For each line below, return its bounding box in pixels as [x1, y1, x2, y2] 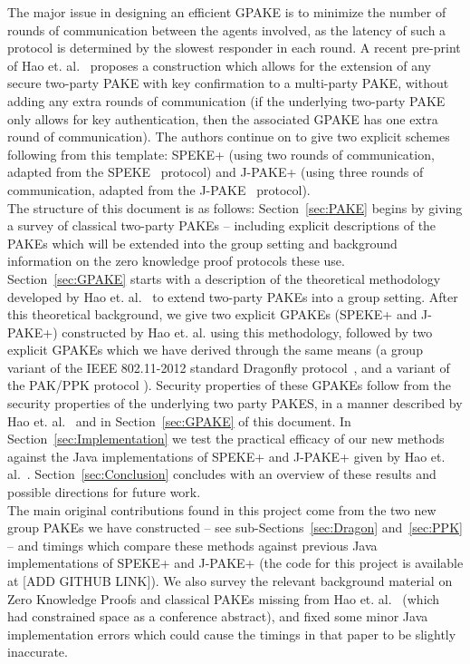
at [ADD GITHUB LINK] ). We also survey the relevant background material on [7, 571, 453, 590]
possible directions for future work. [7, 483, 201, 502]
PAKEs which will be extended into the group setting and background [7, 233, 398, 252]
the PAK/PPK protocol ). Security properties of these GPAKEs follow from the [7, 376, 451, 395]
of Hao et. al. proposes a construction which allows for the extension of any [7, 55, 431, 74]
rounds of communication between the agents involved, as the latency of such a [7, 20, 446, 39]
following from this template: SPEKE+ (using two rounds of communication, [7, 144, 435, 163]
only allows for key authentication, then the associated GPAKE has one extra [7, 109, 438, 128]
